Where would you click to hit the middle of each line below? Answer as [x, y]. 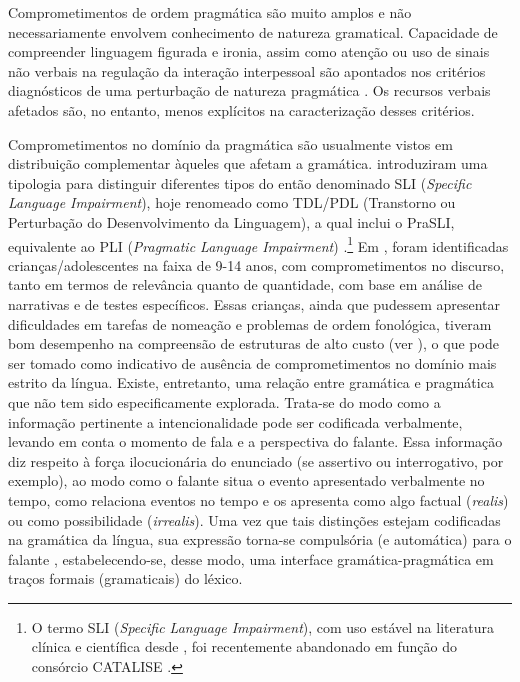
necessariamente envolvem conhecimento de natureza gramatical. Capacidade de [253, 31]
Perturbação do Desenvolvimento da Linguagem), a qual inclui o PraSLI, [231, 221]
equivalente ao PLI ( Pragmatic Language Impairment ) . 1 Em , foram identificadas [258, 244]
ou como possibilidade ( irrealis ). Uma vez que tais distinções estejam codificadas [254, 519]
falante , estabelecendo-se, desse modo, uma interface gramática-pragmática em [251, 558]
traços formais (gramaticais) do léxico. [125, 578]
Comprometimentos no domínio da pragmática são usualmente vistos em [230, 143]
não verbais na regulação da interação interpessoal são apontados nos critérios [247, 70]
